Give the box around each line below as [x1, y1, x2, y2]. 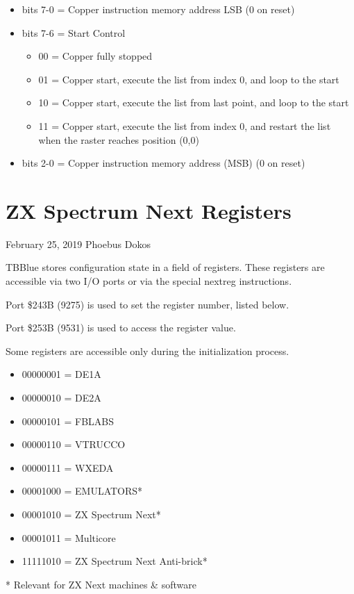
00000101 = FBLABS [22, 413, 115, 428]
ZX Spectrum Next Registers [6, 196, 292, 224]
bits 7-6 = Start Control [22, 25, 126, 40]
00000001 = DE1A [22, 367, 101, 381]
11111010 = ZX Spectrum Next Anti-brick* [22, 554, 208, 568]
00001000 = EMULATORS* [22, 484, 143, 498]
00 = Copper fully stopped [38, 49, 153, 63]
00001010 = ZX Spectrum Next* [22, 507, 161, 521]
